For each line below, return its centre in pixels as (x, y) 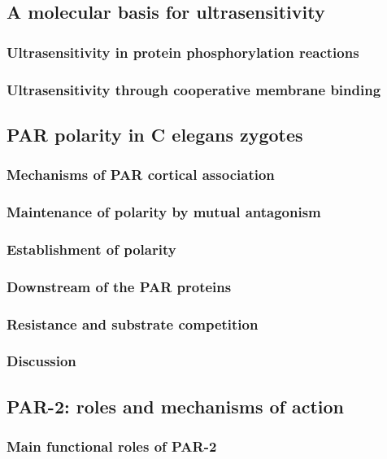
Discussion (41, 361)
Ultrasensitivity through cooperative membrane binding (194, 89)
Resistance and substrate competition (133, 323)
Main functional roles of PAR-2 (112, 446)
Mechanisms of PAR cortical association (141, 175)
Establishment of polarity (91, 249)
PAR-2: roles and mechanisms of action (176, 406)
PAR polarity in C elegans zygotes (155, 134)
